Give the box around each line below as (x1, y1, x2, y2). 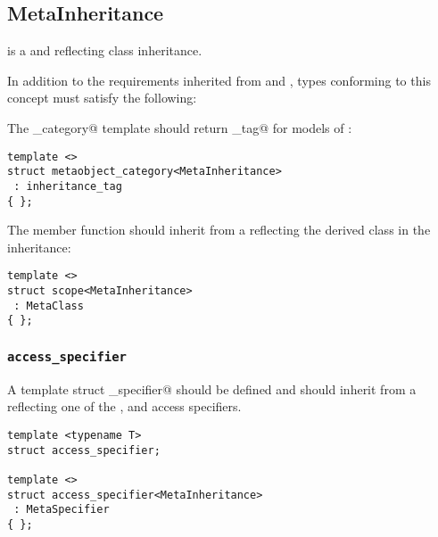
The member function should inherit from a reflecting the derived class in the (7, 220, 431, 239)
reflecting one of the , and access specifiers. (7, 397, 242, 416)
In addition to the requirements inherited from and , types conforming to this (7, 70, 431, 89)
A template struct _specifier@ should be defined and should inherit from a (7, 379, 417, 398)
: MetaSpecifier (13, 503, 110, 516)
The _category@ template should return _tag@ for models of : (7, 118, 352, 136)
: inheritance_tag (13, 179, 122, 193)
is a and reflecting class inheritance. (7, 41, 202, 60)
